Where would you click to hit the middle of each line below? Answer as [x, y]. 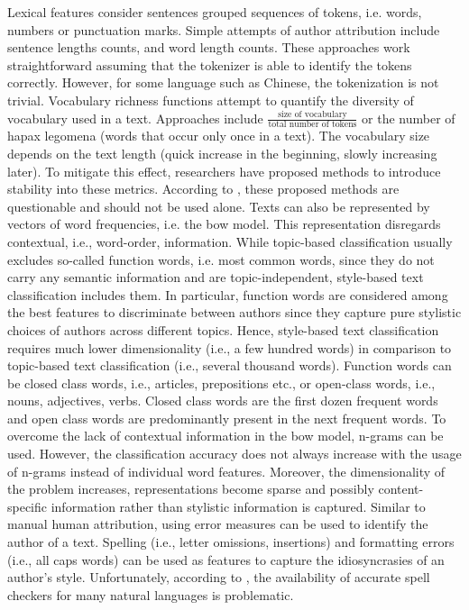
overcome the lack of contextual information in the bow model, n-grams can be [225, 436]
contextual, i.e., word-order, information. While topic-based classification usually [230, 241]
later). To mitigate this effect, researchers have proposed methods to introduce [224, 171]
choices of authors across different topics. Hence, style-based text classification [223, 329]
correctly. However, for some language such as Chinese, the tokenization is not [223, 82]
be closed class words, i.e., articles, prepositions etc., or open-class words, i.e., [221, 382]
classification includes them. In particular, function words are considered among [228, 294]
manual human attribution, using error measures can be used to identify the [218, 524]
